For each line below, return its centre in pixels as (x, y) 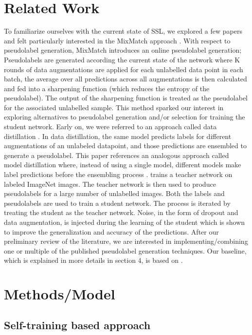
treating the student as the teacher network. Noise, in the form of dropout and (121, 212)
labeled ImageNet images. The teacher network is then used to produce (110, 184)
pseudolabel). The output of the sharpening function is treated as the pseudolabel (126, 98)
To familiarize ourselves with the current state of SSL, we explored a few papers (123, 31)
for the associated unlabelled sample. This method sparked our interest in (114, 107)
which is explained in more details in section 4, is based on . (93, 260)
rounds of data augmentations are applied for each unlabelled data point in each (124, 69)
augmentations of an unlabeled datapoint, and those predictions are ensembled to (125, 146)
